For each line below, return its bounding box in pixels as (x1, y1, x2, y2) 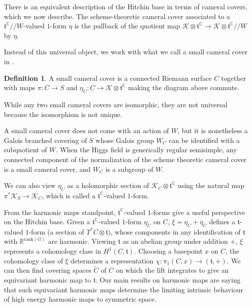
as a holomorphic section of (67, 180, 149, 190)
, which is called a (42, 190, 96, 200)
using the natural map (178, 180, 245, 190)
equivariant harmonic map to (4, 275, 91, 285)
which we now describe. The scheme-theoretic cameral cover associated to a (4, 11, 230, 21)
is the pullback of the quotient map (74, 21, 181, 31)
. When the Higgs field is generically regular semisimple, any (55, 144, 237, 155)
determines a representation (70, 255, 154, 265)
